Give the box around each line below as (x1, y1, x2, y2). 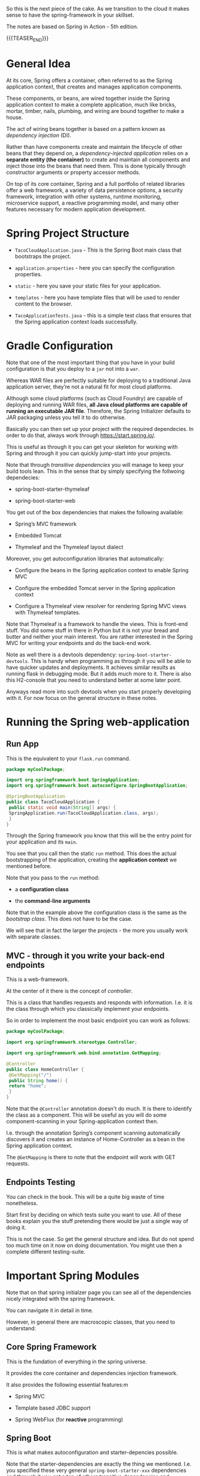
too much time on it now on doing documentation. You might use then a (6, 1242, 182, 1249)
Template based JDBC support (14, 1404, 91, 1411)
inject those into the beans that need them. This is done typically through (6, 162, 186, 169)
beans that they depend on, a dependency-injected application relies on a (6, 149, 188, 157)
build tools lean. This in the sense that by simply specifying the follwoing (6, 467, 185, 475)
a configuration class (14, 886, 69, 893)
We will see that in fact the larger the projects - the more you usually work (6, 927, 188, 934)
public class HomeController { (6, 1066, 84, 1072)
